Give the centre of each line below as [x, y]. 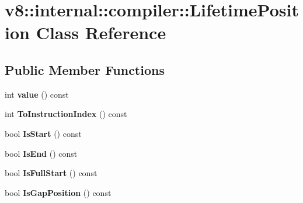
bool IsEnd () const [41, 153]
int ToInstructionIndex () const [66, 114]
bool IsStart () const [43, 133]
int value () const [37, 94]
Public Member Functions [85, 69]
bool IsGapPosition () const [58, 192]
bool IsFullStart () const [51, 173]
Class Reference [101, 32]
